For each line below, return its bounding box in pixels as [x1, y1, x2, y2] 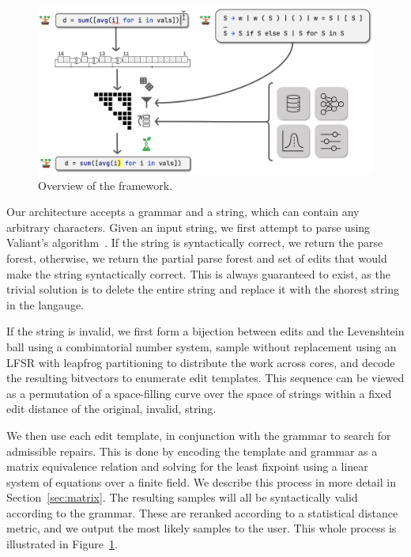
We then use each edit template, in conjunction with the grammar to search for [6, 426, 391, 443]
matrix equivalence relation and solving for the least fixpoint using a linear [6, 458, 368, 475]
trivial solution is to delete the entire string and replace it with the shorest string [6, 281, 399, 297]
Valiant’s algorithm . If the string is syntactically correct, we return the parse [6, 234, 383, 251]
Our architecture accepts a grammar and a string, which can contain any [6, 203, 360, 220]
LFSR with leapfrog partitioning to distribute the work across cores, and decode [6, 354, 395, 370]
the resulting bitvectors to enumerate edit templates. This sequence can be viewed [6, 369, 405, 386]
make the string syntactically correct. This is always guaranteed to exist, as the [6, 265, 390, 282]
